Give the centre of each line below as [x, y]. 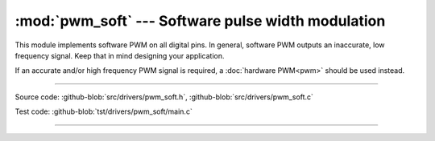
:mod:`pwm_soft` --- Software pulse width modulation [200, 21]
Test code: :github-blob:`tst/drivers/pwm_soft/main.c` [104, 111]
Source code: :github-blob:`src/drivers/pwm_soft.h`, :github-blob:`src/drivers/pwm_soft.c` [164, 97]
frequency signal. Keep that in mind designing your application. [120, 55]
